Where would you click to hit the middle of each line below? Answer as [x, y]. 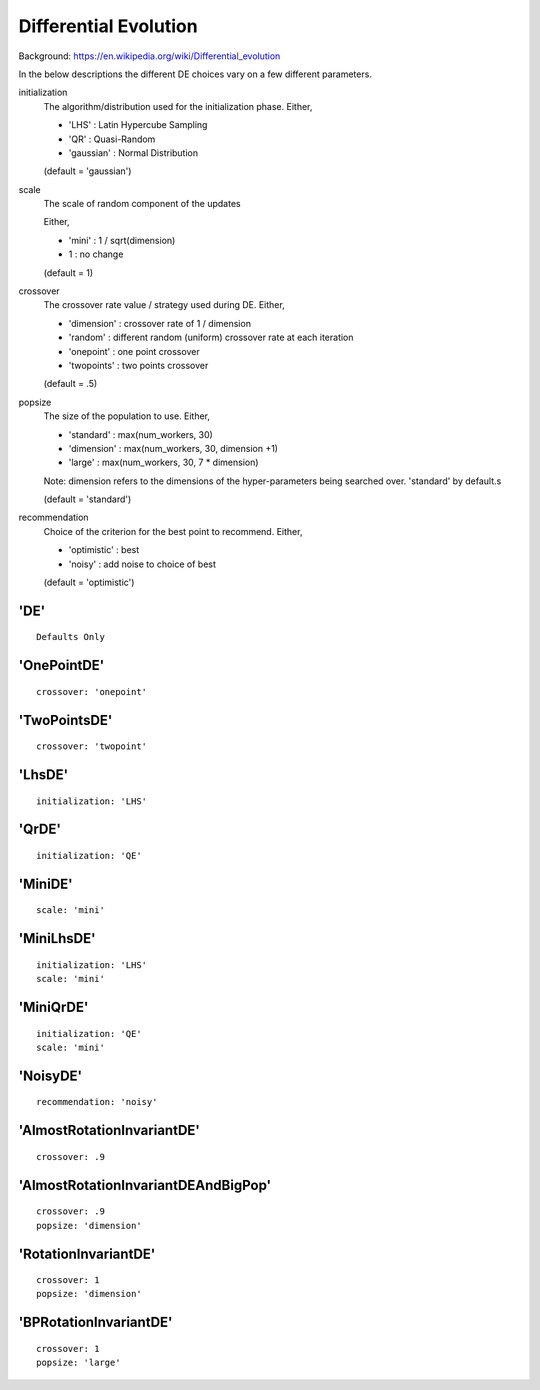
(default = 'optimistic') [89, 582]
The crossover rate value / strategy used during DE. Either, [164, 305]
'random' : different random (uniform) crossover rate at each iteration [211, 337]
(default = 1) [68, 272]
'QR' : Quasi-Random [112, 139]
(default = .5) [70, 384]
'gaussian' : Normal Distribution [133, 152]
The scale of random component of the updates [142, 204]
